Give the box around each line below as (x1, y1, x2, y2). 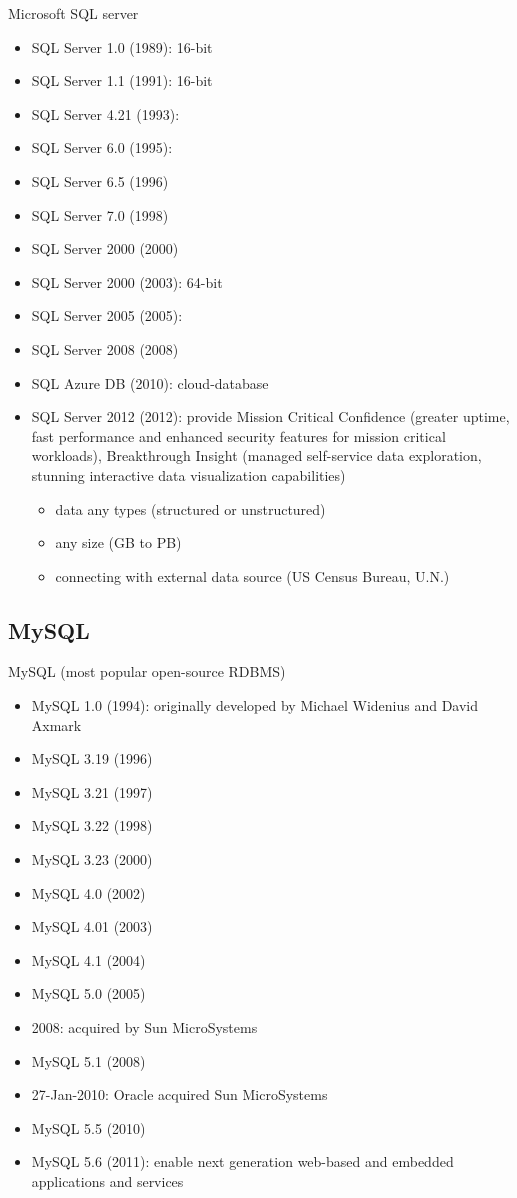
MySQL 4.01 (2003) (31, 916, 153, 937)
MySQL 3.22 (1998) (31, 815, 153, 836)
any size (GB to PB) (55, 532, 182, 553)
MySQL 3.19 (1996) (31, 748, 153, 769)
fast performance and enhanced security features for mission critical (31, 425, 446, 446)
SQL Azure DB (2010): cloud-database (31, 372, 269, 393)
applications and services (31, 1170, 184, 1191)
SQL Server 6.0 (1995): (31, 137, 173, 158)
